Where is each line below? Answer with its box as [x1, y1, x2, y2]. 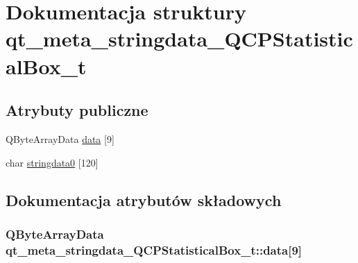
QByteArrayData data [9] [6, 131, 114, 146]
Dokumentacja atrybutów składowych [6, 189, 282, 210]
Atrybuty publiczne [6, 99, 148, 121]
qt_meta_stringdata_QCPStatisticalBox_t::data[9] [6, 241, 302, 258]
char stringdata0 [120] [6, 155, 99, 169]
